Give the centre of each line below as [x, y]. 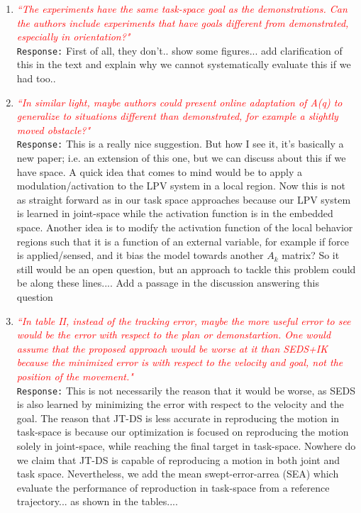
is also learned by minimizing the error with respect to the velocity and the [180, 404]
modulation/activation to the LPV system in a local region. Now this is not [181, 186]
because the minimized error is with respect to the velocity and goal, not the [180, 362]
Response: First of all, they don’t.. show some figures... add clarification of [179, 50]
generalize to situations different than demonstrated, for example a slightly [177, 116]
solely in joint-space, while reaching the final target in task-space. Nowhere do [186, 446]
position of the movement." [75, 376]
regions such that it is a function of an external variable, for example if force [183, 241]
